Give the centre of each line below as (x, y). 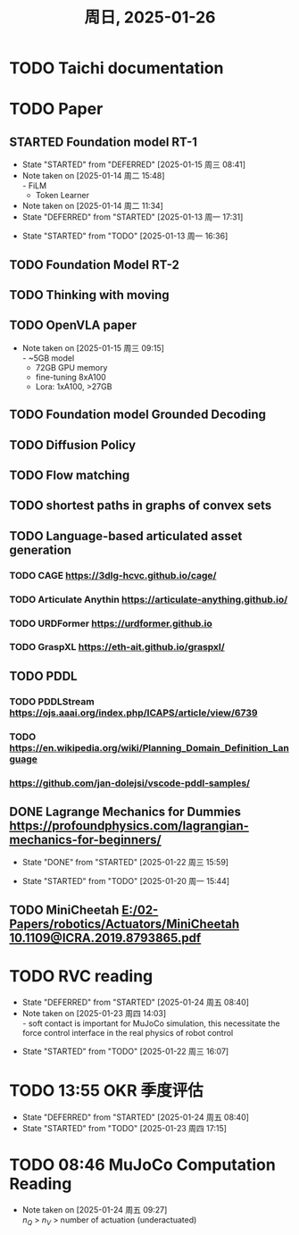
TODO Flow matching (70, 475)
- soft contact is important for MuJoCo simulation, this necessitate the (151, 1023)
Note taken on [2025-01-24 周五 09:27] (95, 1209)
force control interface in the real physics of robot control (128, 1032)
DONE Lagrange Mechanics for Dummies (125, 811)
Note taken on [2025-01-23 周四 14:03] (94, 1013)
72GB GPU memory (71, 367)
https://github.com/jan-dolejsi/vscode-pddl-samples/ (130, 783)
